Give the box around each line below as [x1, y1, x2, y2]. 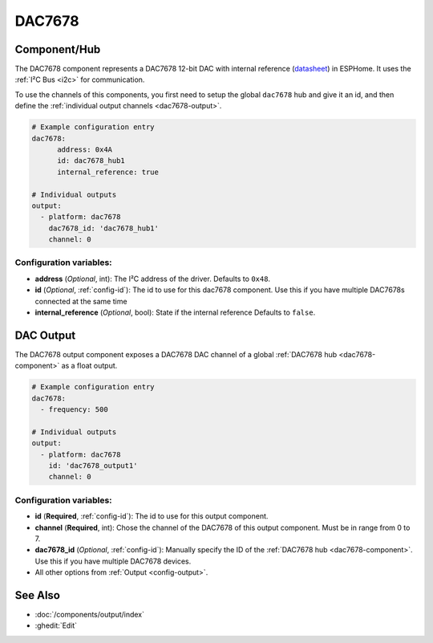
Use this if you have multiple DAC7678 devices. [34, 556, 192, 566]
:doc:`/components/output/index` [34, 610, 144, 620]
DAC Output [14, 328, 76, 342]
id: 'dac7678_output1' [48, 462, 138, 470]
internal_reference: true [57, 167, 160, 177]
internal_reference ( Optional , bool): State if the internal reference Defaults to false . [34, 307, 316, 317]
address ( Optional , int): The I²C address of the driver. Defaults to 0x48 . [34, 274, 271, 283]
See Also [14, 588, 60, 602]
